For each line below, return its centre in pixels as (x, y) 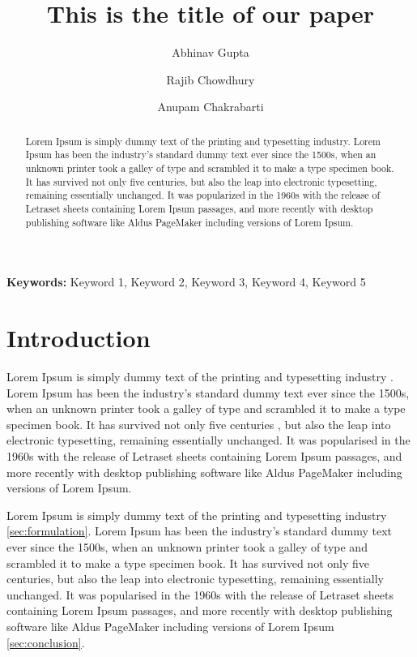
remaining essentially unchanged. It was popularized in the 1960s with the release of (203, 195)
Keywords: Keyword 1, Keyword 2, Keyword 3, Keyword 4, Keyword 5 (186, 282)
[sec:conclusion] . (46, 642)
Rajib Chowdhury (211, 79)
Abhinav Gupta (211, 52)
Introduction (79, 338)
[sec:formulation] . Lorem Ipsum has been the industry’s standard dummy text (200, 531)
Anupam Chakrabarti (211, 107)
